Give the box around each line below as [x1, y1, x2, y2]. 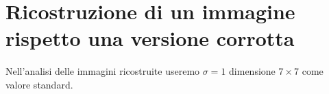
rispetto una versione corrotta [5, 24, 295, 52]
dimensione [229, 64, 276, 78]
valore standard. [5, 77, 73, 91]
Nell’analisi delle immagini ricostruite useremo [5, 64, 200, 78]
